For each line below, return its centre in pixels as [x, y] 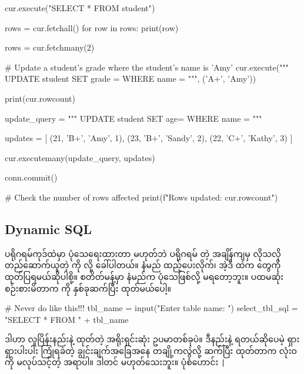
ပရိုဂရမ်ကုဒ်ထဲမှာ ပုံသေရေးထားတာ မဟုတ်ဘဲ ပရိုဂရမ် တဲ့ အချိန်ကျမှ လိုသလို [143, 253]
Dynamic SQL [49, 228]
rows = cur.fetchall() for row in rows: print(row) [92, 27]
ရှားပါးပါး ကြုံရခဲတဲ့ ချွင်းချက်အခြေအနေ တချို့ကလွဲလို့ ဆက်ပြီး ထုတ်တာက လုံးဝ [151, 350]
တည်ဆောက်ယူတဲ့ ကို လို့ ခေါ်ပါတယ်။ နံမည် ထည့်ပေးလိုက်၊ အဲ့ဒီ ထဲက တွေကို [143, 265]
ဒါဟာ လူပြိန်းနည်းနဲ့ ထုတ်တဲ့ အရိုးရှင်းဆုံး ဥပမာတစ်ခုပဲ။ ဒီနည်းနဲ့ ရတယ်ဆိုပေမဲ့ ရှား [152, 339]
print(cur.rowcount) [40, 98]
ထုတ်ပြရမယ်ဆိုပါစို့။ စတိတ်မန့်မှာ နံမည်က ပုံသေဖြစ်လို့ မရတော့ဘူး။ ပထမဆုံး [144, 276]
